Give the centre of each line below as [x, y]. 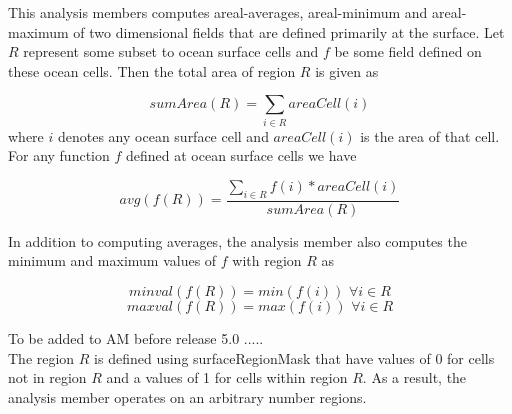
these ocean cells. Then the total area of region [152, 70]
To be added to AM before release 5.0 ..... [136, 337]
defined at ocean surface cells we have [241, 155]
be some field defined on [408, 51]
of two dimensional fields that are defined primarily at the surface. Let [289, 31]
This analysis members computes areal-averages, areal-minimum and [218, 12]
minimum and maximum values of [112, 260]
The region [41, 357]
